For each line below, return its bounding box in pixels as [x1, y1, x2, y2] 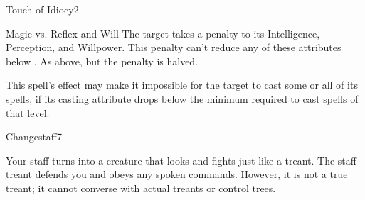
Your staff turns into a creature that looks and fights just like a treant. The [6, 152, 335, 167]
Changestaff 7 [6, 129, 63, 144]
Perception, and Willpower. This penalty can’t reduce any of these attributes [6, 40, 342, 55]
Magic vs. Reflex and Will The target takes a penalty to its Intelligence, [6, 26, 320, 40]
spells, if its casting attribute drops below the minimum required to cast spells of [6, 91, 359, 106]
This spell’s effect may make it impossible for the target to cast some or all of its [6, 77, 358, 92]
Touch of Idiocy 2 [6, 2, 79, 16]
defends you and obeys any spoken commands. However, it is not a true [35, 167, 348, 182]
